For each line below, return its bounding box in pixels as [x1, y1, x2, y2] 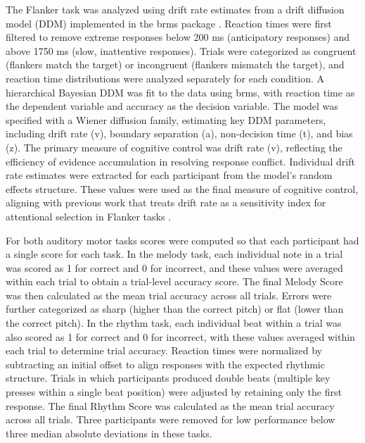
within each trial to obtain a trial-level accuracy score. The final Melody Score [6, 274, 343, 289]
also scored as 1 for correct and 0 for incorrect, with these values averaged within [6, 329, 355, 344]
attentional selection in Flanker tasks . [6, 208, 171, 223]
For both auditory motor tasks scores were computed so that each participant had [6, 232, 359, 247]
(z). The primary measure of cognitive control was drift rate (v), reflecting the [6, 139, 342, 154]
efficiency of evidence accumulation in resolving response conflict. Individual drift [6, 154, 355, 168]
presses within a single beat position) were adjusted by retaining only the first [6, 385, 342, 399]
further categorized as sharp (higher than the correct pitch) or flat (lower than [6, 301, 344, 316]
